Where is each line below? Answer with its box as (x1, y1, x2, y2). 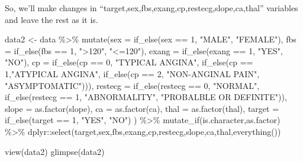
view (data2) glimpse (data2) (5, 145, 105, 157)
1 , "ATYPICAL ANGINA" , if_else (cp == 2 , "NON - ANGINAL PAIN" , (5, 67, 260, 80)
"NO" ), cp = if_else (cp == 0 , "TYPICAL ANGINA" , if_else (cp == (5, 56, 253, 68)
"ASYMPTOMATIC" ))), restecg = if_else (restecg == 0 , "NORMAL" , (5, 79, 260, 91)
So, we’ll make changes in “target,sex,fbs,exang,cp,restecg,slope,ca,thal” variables (5, 2, 298, 14)
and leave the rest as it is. (5, 13, 98, 25)
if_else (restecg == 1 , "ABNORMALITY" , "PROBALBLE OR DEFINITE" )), (5, 91, 287, 103)
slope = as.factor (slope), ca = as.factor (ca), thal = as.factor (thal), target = (5, 102, 279, 114)
